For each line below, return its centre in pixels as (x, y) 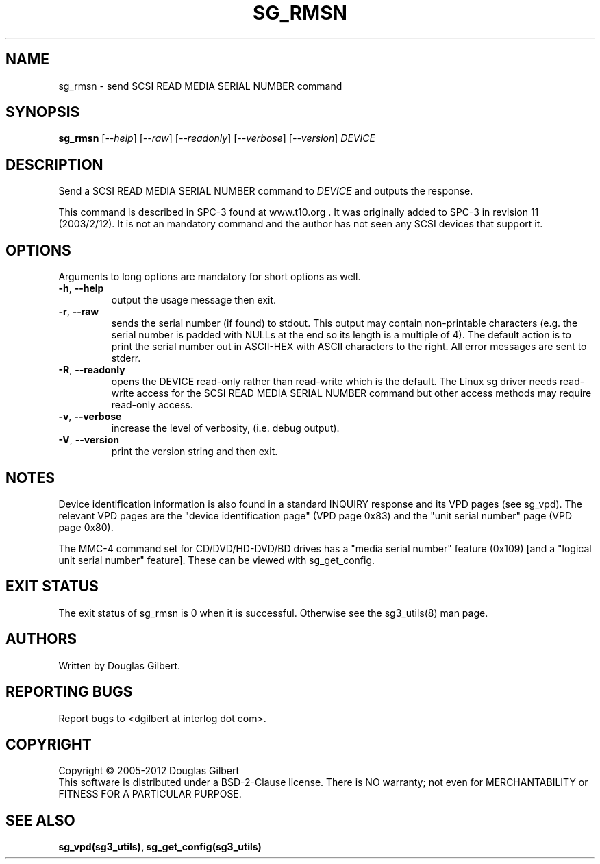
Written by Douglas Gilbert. (120, 665)
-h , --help (81, 288)
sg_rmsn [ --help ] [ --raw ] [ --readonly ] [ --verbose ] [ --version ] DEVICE (217, 138)
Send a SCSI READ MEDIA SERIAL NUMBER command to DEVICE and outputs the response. (266, 191)
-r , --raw (79, 312)
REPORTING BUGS (69, 692)
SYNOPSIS (43, 112)
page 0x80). (86, 527)
